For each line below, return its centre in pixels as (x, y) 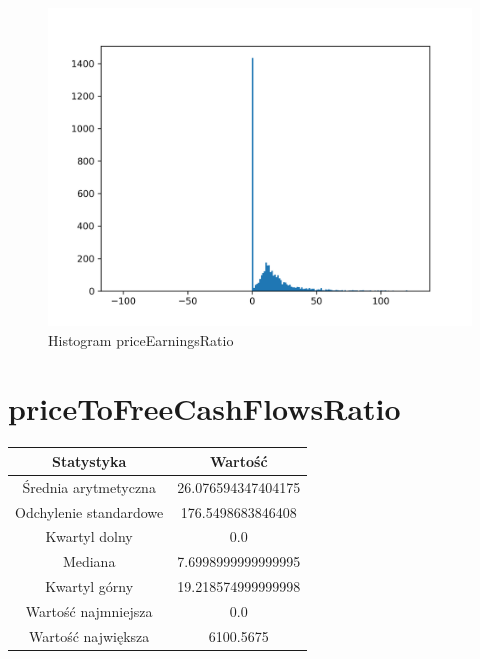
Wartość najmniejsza (89, 610)
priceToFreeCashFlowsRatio (204, 408)
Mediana (89, 561)
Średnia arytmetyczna (89, 486)
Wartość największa (89, 635)
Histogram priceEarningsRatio (141, 339)
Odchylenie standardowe (89, 511)
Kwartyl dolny (89, 536)
